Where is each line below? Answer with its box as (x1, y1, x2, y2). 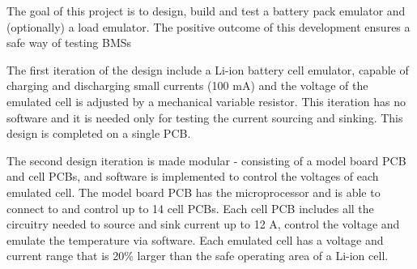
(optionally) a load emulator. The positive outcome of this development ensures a (6, 18, 411, 35)
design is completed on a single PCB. (6, 125, 191, 142)
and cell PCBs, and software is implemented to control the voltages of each (6, 168, 379, 185)
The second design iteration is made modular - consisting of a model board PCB (6, 152, 406, 169)
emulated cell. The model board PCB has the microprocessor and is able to (6, 183, 381, 200)
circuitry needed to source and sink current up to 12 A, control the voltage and (6, 216, 400, 233)
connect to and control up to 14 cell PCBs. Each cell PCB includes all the (6, 199, 374, 216)
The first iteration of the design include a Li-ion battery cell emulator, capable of (6, 61, 409, 78)
